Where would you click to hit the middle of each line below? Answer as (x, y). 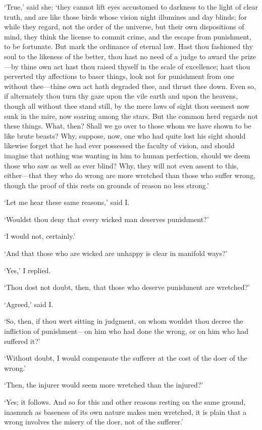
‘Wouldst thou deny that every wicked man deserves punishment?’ (107, 219)
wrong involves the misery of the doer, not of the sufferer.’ (94, 422)
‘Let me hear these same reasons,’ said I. (67, 202)
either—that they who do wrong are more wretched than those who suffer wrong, (130, 175)
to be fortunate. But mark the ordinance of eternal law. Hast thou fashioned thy (128, 46)
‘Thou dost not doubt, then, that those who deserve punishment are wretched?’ (127, 287)
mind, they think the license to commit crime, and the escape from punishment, (128, 36)
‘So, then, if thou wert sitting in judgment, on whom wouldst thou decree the (124, 321)
